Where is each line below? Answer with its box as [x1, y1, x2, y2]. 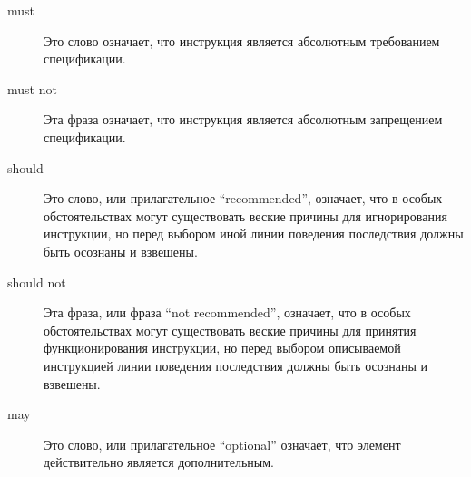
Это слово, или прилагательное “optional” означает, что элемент [44, 434, 401, 453]
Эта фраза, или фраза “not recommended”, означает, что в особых [44, 303, 411, 322]
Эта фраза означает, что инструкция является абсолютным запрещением [44, 110, 443, 129]
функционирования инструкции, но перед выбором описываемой [44, 338, 401, 357]
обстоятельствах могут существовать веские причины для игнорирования [44, 206, 447, 225]
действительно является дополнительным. [44, 453, 274, 472]
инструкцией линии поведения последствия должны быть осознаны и [44, 355, 427, 375]
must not [7, 79, 57, 98]
